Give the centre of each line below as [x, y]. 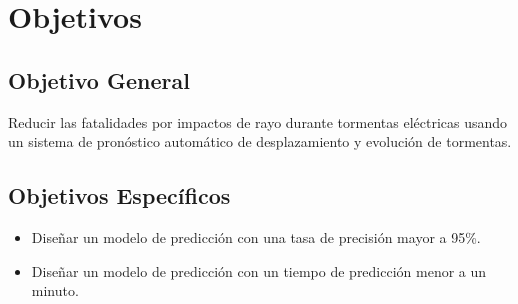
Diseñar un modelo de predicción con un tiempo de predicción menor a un [259, 270]
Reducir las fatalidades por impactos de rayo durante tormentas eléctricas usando [258, 121]
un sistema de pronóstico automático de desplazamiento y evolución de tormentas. [260, 141]
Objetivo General [99, 79]
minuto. [55, 290]
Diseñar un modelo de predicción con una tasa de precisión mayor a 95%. [256, 236]
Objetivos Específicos [119, 195]
